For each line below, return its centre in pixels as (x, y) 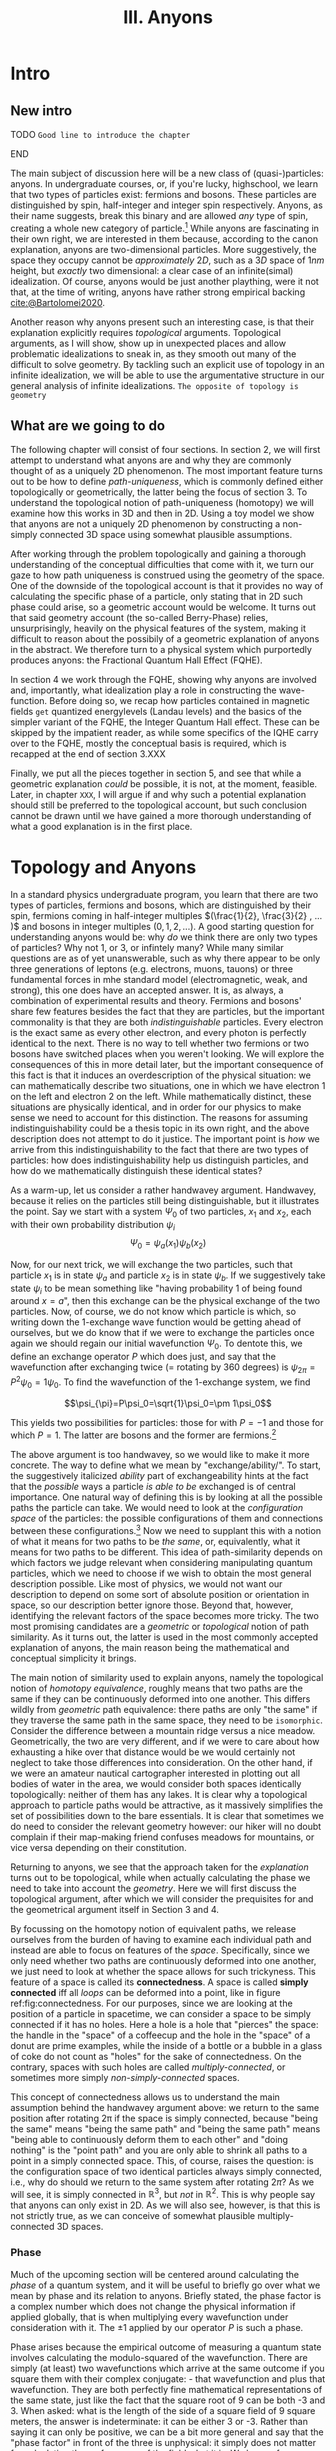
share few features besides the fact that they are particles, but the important (167, 1012)
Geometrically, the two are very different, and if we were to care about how (165, 1741)
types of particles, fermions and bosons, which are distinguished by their (161, 905)
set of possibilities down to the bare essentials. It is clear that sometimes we (167, 1815)
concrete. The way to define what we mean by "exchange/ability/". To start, (166, 1465)
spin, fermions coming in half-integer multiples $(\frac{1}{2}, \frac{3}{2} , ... (166, 916)
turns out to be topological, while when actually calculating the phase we (160, 1877)
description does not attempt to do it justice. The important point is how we (165, 1139)
